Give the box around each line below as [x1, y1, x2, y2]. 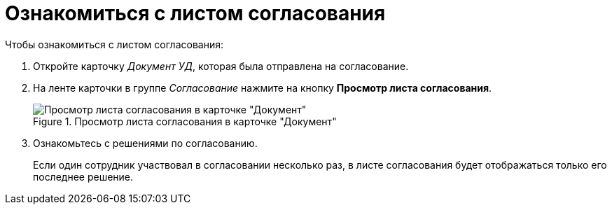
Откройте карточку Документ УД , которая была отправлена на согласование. [33, 59, 409, 72]
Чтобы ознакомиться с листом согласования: [5, 38, 223, 50]
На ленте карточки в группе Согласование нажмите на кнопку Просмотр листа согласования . [33, 81, 492, 94]
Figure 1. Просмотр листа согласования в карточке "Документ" [33, 115, 337, 127]
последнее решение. [33, 170, 134, 183]
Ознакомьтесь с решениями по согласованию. [33, 136, 258, 149]
